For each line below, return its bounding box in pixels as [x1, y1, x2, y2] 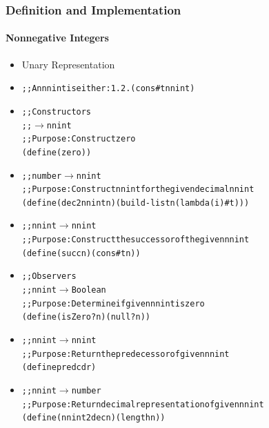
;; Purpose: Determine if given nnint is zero [21, 298, 205, 309]
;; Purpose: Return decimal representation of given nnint [21, 399, 264, 409]
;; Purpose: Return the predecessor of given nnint [21, 349, 230, 359]
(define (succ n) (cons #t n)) [21, 248, 141, 258]
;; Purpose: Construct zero [21, 134, 136, 144]
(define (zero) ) [21, 147, 92, 157]
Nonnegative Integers [6, 30, 109, 45]
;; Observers [21, 271, 77, 282]
